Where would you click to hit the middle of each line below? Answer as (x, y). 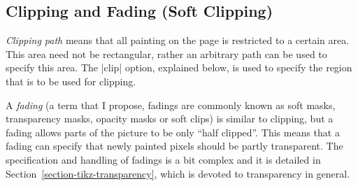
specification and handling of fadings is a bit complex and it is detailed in (163, 159)
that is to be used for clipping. (71, 81)
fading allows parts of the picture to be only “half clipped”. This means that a (173, 132)
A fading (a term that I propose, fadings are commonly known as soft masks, (171, 105)
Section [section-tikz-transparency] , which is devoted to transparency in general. (178, 173)
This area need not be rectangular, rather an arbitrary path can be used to (166, 53)
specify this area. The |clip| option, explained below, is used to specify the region (179, 67)
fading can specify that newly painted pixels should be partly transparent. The (174, 146)
